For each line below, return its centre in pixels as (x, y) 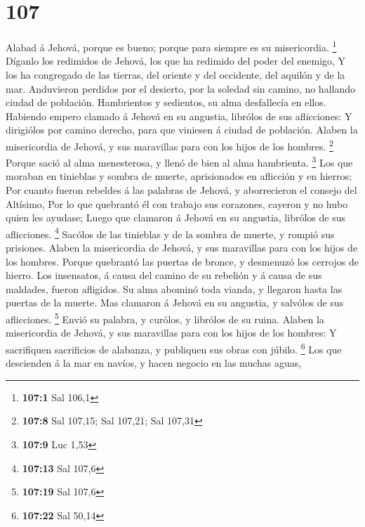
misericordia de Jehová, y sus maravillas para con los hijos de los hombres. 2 (170, 145)
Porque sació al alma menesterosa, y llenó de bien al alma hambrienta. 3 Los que (179, 161)
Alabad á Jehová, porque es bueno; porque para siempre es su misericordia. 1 (171, 46)
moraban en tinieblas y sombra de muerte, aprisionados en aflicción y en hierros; (179, 176)
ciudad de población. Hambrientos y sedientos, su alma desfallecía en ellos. (166, 102)
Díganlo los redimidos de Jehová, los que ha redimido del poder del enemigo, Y (176, 61)
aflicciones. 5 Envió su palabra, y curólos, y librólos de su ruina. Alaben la (165, 318)
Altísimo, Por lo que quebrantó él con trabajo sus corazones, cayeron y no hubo (177, 203)
